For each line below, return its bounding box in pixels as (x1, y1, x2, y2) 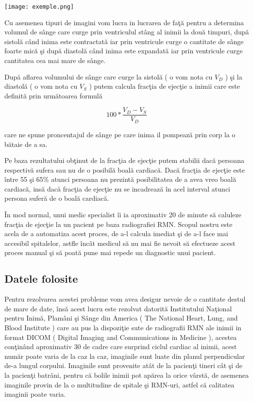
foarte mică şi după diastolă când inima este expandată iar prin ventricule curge (4, 46, 243, 56)
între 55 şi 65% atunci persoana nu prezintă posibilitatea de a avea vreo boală (4, 174, 236, 184)
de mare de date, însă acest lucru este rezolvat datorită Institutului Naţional (4, 303, 232, 313)
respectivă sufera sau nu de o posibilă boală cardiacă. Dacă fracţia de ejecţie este (4, 164, 245, 175)
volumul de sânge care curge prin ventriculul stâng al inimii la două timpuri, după (4, 27, 249, 37)
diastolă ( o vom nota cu (4, 81, 78, 91)
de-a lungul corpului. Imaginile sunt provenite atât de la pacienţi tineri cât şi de (4, 360, 242, 370)
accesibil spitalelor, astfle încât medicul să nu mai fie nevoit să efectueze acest (4, 238, 236, 248)
